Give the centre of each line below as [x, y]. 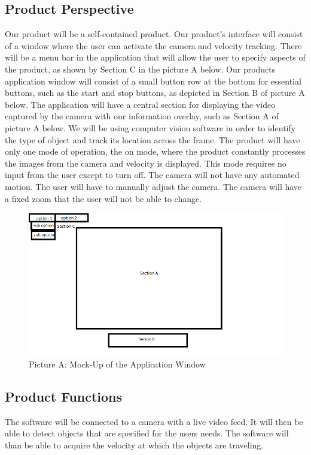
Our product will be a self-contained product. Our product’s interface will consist [154, 34]
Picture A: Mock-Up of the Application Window [117, 364]
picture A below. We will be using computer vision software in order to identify [150, 127]
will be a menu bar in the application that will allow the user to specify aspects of [155, 57]
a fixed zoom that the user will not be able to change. [103, 198]
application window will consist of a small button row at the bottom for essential [153, 81]
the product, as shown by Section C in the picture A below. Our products [140, 69]
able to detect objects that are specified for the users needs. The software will [147, 433]
